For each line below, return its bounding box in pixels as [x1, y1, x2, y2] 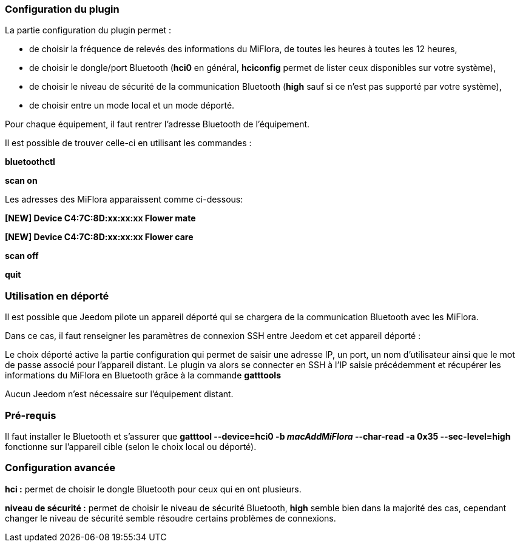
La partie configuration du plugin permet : [5, 25, 172, 36]
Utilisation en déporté [5, 289, 109, 302]
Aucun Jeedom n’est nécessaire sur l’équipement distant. [5, 389, 234, 400]
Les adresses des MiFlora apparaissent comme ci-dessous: [5, 194, 243, 205]
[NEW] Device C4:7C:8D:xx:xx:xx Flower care [5, 232, 194, 243]
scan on [5, 175, 38, 186]
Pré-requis [5, 409, 56, 421]
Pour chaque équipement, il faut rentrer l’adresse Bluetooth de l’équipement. [5, 119, 310, 130]
